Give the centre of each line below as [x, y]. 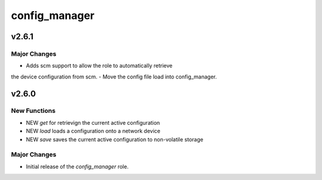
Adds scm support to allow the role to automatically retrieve [99, 66]
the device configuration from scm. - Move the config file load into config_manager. [114, 77]
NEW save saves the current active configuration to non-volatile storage [115, 139]
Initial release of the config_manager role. [77, 166]
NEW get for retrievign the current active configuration [93, 122]
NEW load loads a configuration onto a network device [93, 131]
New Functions [33, 111]
